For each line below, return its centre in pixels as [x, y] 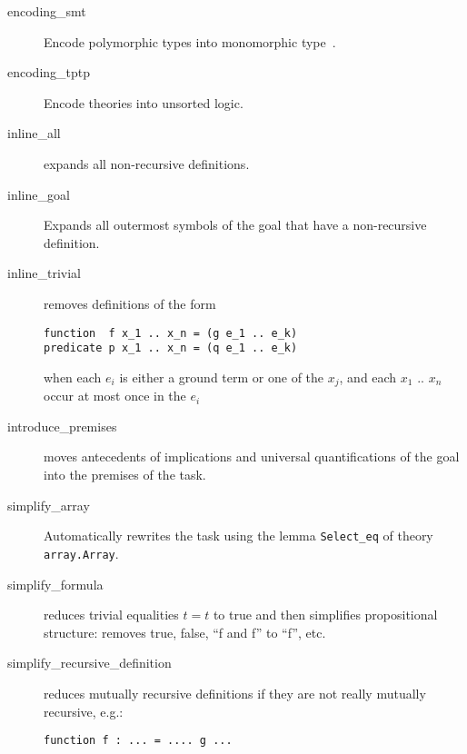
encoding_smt [47, 11]
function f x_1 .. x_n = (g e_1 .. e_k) [171, 333]
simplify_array [49, 505]
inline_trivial [44, 273]
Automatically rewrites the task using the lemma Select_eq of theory [238, 536]
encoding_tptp [49, 72]
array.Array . [81, 553]
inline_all [34, 133]
